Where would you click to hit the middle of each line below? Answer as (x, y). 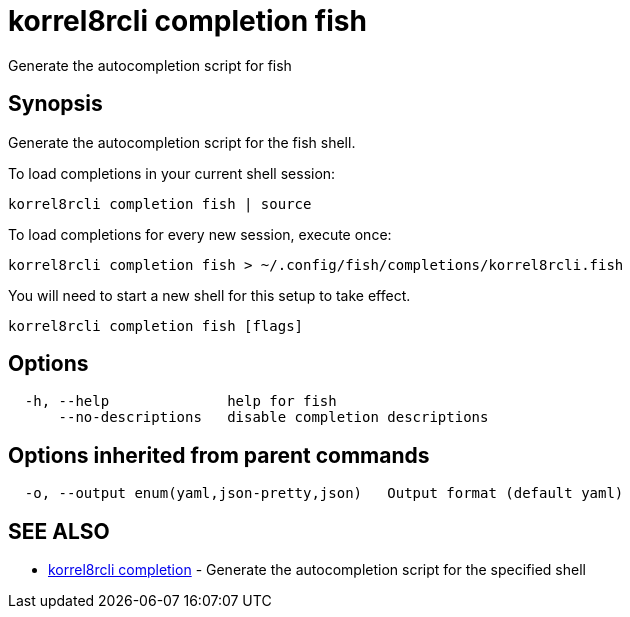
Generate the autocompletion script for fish (150, 65)
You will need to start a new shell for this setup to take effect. (209, 295)
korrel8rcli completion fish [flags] (156, 325)
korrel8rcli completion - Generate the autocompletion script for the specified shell (317, 570)
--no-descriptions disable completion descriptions (273, 417)
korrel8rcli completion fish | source (160, 203)
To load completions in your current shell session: (172, 173)
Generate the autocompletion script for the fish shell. (182, 142)
